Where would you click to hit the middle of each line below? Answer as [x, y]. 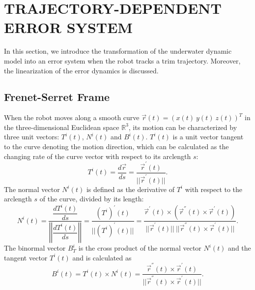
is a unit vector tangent [208, 137]
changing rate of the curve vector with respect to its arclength [98, 156]
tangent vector [26, 257]
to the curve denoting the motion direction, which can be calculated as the [116, 146]
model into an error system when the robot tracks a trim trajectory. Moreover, [122, 60]
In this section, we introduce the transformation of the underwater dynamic [118, 51]
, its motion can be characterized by [183, 127]
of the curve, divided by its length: [92, 199]
